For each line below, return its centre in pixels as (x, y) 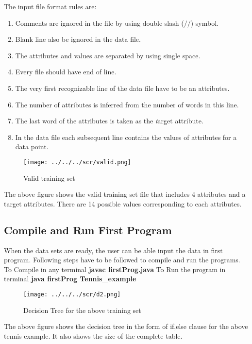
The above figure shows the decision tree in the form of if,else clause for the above (126, 326)
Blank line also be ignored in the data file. (78, 39)
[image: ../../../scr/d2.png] (72, 294)
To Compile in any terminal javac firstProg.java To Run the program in (115, 269)
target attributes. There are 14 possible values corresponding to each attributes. (123, 203)
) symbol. (204, 23)
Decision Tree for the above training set (82, 310)
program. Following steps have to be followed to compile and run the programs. (122, 260)
